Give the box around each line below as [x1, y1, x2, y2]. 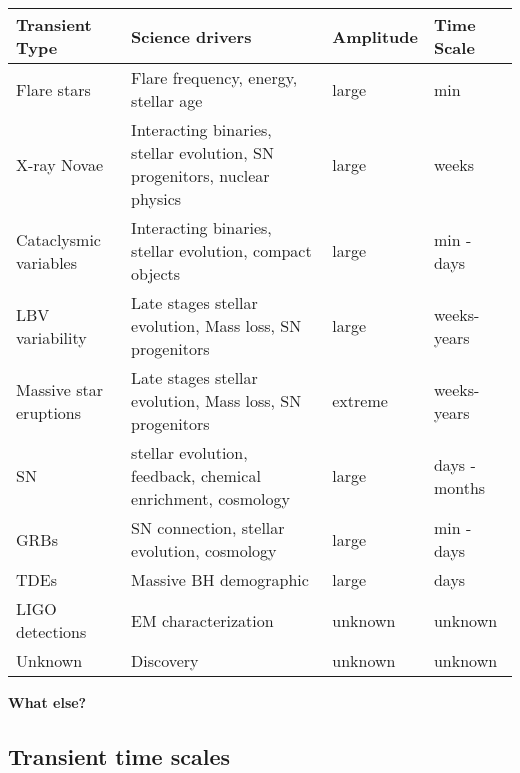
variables [16, 250, 78, 274]
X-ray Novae [16, 152, 104, 176]
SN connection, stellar [131, 516, 285, 539]
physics [131, 187, 182, 210]
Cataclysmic [16, 227, 101, 251]
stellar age [131, 89, 203, 112]
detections [16, 620, 87, 643]
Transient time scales [8, 740, 230, 771]
